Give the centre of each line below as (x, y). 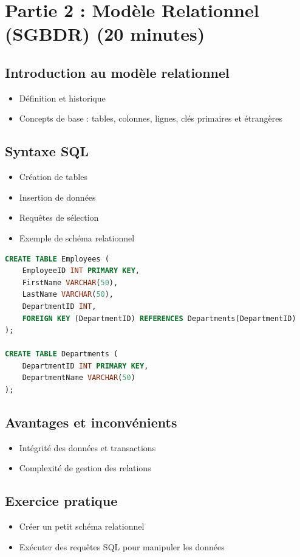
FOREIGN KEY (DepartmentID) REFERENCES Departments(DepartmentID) (159, 318)
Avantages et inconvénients (91, 422)
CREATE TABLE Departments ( (62, 354)
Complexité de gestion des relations (85, 468)
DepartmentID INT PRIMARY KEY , (85, 366)
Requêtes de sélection (59, 217)
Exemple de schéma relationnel (77, 237)
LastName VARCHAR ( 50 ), (68, 295)
